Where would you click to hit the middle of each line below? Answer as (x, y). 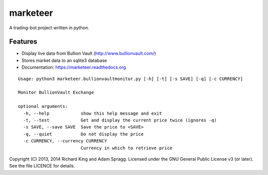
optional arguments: (43, 107)
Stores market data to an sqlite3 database (64, 60)
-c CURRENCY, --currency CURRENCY (65, 141)
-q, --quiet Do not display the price (83, 134)
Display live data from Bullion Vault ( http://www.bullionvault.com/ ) (89, 53)
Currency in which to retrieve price (127, 148)
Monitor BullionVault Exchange (56, 92)
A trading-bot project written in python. (49, 28)
